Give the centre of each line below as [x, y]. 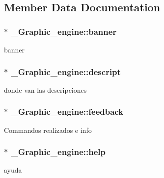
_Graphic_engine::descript [66, 71]
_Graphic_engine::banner [64, 31]
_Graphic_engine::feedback [67, 112]
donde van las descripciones [45, 89]
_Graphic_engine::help [58, 152]
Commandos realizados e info [48, 130]
